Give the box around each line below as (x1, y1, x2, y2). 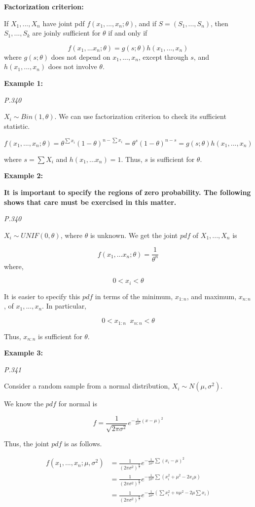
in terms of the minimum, (95, 291, 173, 301)
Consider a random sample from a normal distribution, (4, 381, 170, 391)
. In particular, (42, 301, 87, 311)
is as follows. (64, 438, 102, 449)
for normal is (58, 398, 97, 409)
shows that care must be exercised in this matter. (4, 196, 177, 207)
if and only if (108, 28, 147, 38)
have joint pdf (42, 18, 85, 28)
